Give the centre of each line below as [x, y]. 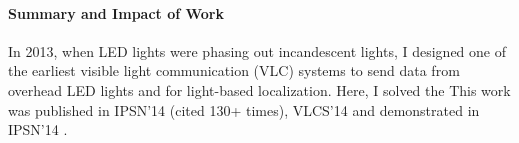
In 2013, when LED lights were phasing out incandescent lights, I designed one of [257, 50]
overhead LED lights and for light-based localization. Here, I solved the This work [259, 89]
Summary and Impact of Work [116, 12]
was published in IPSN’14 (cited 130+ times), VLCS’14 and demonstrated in [244, 109]
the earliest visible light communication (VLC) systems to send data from [234, 70]
